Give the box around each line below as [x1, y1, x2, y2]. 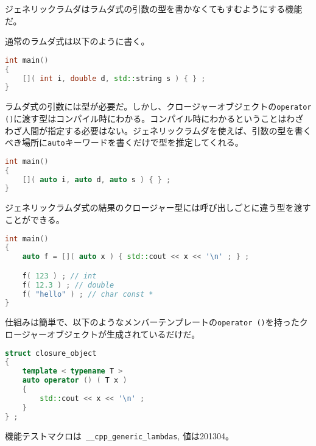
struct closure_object [5, 349, 97, 358]
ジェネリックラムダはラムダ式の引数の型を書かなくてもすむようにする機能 [5, 2, 303, 15]
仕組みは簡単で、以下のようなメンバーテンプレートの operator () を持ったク [5, 316, 308, 328]
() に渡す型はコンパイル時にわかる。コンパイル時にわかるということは [5, 111, 287, 124]
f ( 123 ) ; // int [22, 271, 97, 280]
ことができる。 [5, 213, 65, 225]
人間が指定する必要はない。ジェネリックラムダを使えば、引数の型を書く [21, 124, 312, 136]
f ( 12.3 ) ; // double [22, 280, 114, 289]
